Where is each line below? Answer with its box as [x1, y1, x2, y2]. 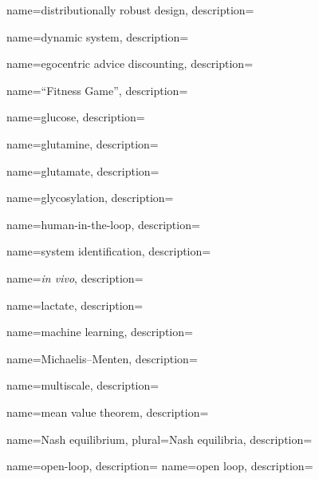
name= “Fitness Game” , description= [6, 81, 188, 98]
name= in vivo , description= [6, 269, 144, 286]
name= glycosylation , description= [6, 189, 174, 206]
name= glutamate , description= [6, 162, 159, 179]
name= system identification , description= [6, 243, 211, 259]
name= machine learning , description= [6, 323, 193, 340]
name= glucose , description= [6, 109, 145, 125]
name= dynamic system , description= [6, 28, 189, 45]
